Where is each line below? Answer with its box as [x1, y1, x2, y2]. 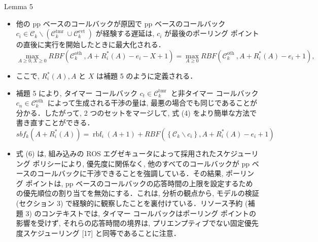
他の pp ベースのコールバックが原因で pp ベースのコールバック [16, 18, 226, 28]
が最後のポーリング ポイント [164, 28, 259, 39]
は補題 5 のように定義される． [96, 71, 197, 81]
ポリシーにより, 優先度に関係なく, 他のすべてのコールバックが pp [32, 158, 250, 168]
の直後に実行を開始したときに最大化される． [16, 39, 165, 50]
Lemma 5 [4, 1, 33, 11]
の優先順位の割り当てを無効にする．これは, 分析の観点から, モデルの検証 [16, 188, 259, 198]
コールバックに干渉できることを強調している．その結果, [37, 168, 224, 179]
